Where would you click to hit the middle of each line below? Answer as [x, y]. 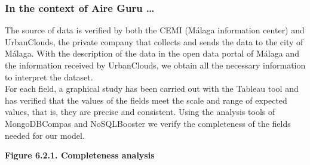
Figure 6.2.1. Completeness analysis [80, 155]
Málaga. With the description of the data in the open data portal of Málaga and [152, 53]
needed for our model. [45, 135]
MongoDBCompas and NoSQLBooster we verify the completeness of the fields [148, 123]
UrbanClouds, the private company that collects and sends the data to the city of [154, 41]
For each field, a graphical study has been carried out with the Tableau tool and [152, 88]
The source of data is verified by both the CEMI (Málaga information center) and [155, 30]
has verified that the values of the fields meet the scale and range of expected [146, 100]
